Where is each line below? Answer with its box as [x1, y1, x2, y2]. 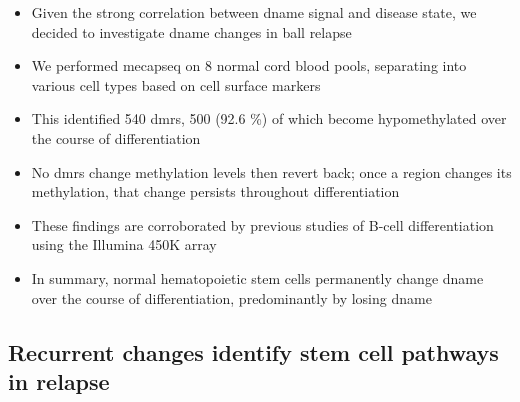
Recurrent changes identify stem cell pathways [8, 336, 499, 367]
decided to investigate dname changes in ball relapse [31, 21, 352, 42]
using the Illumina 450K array [31, 234, 217, 255]
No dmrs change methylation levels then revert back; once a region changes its [31, 161, 512, 182]
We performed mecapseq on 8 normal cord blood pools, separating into [31, 55, 467, 76]
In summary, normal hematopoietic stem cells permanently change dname [31, 267, 484, 288]
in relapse [8, 365, 110, 396]
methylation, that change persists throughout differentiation [31, 181, 400, 202]
